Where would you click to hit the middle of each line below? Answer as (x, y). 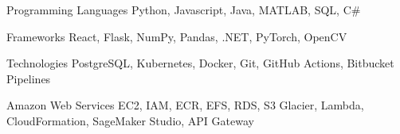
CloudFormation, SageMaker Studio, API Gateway (130, 120)
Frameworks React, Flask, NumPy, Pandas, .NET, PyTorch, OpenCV (177, 36)
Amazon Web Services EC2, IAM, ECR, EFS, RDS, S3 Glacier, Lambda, (185, 105)
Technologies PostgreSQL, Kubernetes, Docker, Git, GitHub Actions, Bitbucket (200, 63)
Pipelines (29, 78)
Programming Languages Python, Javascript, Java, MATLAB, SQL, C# (184, 10)
